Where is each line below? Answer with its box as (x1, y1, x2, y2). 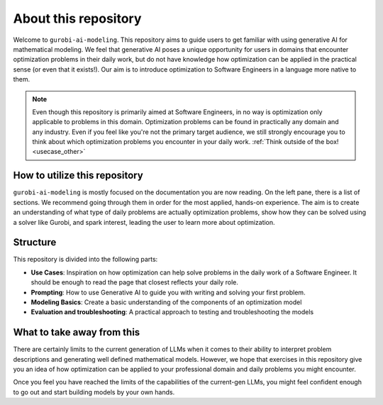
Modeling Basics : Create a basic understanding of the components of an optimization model (30, 298, 302, 306)
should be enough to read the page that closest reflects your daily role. (30, 278, 239, 287)
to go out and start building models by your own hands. (13, 387, 175, 396)
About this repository (13, 11, 142, 26)
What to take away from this (13, 326, 140, 338)
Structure (13, 236, 57, 248)
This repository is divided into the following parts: (13, 255, 158, 264)
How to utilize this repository (13, 170, 143, 182)
